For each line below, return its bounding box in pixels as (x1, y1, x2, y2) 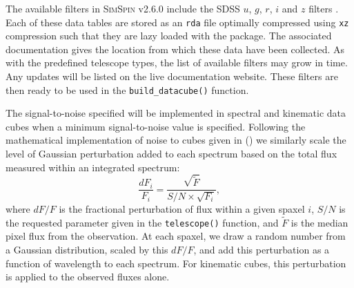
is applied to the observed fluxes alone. (6, 269, 170, 284)
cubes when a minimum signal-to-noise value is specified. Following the (6, 119, 306, 133)
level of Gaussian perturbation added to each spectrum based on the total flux (6, 146, 337, 161)
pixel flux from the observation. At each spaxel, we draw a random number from (6, 229, 346, 243)
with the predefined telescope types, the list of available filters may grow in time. (6, 55, 348, 70)
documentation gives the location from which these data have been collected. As (6, 41, 345, 56)
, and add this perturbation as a (193, 242, 330, 256)
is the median (291, 215, 348, 229)
